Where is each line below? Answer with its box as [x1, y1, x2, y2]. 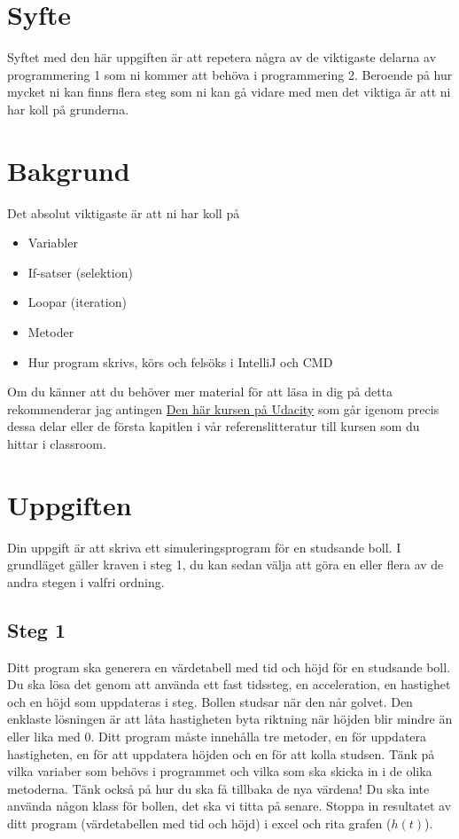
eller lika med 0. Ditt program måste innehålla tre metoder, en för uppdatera [7, 727, 427, 746]
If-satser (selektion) [27, 263, 133, 281]
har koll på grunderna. [7, 99, 129, 118]
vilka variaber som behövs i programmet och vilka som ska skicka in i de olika [7, 762, 432, 780]
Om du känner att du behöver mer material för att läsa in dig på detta [7, 382, 393, 401]
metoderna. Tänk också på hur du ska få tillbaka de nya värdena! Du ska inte [7, 779, 430, 797]
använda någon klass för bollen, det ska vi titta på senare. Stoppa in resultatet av [7, 796, 452, 815]
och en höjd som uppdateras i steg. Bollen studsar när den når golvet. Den [7, 692, 413, 710]
